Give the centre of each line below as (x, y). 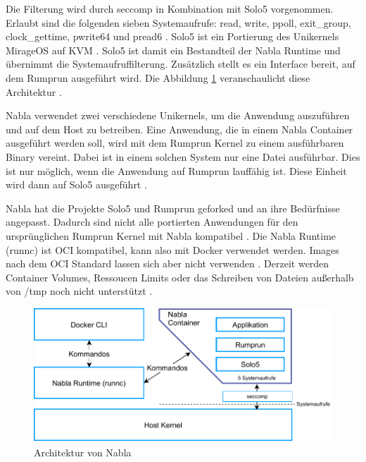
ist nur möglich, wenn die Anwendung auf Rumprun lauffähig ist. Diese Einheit (176, 170)
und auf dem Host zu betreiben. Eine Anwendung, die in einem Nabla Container (179, 129)
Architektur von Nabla (83, 452)
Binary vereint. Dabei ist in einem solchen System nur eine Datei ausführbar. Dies (183, 156)
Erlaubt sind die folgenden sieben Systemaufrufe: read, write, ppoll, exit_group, (178, 22)
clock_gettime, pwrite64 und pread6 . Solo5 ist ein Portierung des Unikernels (172, 36)
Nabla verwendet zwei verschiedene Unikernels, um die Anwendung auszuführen (178, 115)
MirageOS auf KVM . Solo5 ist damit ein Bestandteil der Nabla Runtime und (173, 50)
